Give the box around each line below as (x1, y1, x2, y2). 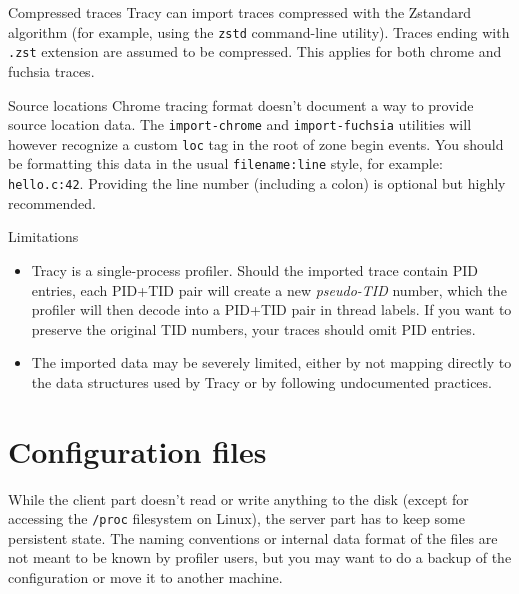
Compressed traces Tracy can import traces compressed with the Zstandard (8, 2, 472, 22)
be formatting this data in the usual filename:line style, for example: (8, 153, 443, 174)
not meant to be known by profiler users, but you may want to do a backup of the (8, 547, 512, 568)
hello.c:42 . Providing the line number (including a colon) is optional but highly (8, 173, 506, 194)
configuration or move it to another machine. (8, 567, 283, 588)
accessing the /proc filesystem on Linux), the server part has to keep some (8, 508, 465, 529)
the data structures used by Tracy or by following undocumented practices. (31, 371, 492, 392)
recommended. (8, 192, 96, 213)
